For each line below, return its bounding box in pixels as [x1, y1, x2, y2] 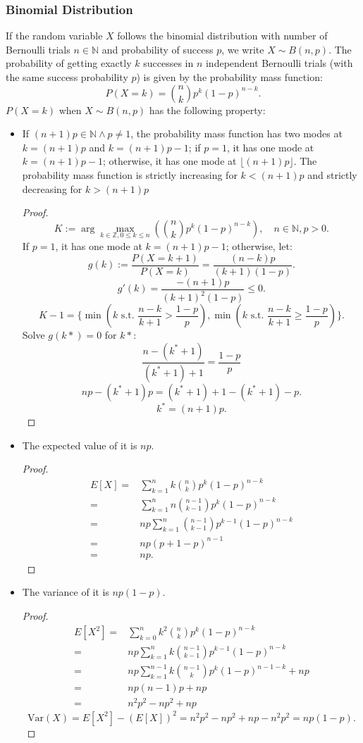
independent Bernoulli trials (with [205, 56, 353, 70]
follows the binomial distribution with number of [117, 28, 328, 43]
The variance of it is [22, 585, 109, 599]
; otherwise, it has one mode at [102, 154, 237, 168]
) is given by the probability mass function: [136, 70, 323, 84]
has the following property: [149, 102, 266, 117]
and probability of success [101, 42, 214, 56]
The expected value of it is [22, 437, 137, 452]
